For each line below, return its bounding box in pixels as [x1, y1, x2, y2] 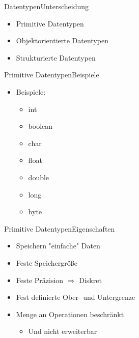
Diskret [79, 274, 102, 285]
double [28, 172, 49, 182]
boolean [28, 121, 53, 131]
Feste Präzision [16, 274, 64, 285]
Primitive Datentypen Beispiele [4, 69, 99, 80]
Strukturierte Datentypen [16, 52, 96, 63]
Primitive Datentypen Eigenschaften [4, 223, 115, 234]
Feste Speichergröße [16, 257, 77, 268]
